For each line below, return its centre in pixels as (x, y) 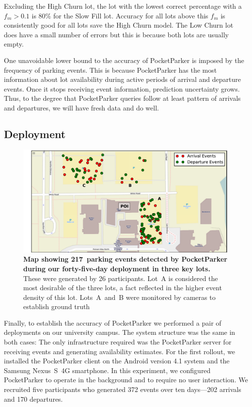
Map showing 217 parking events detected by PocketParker (125, 259)
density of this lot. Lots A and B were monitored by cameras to (119, 297)
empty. (14, 44)
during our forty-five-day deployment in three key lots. (117, 268)
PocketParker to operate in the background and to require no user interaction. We (126, 380)
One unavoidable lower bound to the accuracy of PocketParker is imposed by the (124, 60)
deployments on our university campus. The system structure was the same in (120, 332)
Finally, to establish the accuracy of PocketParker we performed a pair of (113, 322)
